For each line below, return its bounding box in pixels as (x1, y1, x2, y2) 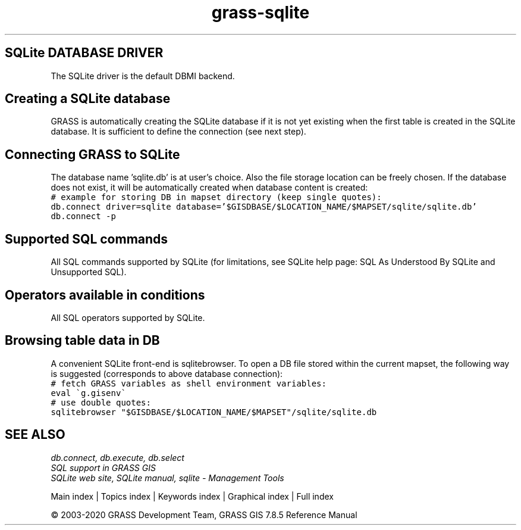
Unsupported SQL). (51, 267, 127, 278)
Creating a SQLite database (5, 91, 171, 107)
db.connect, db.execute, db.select (51, 452, 184, 463)
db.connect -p (51, 211, 116, 222)
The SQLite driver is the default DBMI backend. (51, 70, 235, 81)
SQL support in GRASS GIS (51, 462, 156, 473)
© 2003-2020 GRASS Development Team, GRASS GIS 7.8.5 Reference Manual (51, 509, 357, 520)
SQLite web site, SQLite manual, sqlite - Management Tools (51, 472, 284, 483)
